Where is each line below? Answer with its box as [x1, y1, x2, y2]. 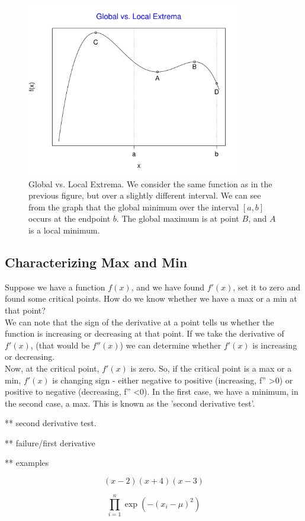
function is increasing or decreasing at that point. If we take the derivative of [5, 327, 284, 340]
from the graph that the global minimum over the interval [28, 200, 239, 213]
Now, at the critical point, [5, 362, 99, 374]
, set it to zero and [233, 280, 300, 293]
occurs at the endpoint [28, 212, 111, 225]
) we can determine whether [120, 338, 221, 351]
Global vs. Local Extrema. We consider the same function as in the [28, 177, 272, 190]
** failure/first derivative [5, 436, 95, 449]
